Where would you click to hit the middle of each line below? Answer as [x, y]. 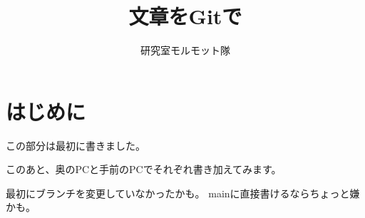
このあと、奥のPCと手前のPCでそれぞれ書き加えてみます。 [144, 169]
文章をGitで [185, 16]
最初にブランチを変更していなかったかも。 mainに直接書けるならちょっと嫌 [183, 193]
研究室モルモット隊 [185, 50]
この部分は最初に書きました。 [76, 145]
